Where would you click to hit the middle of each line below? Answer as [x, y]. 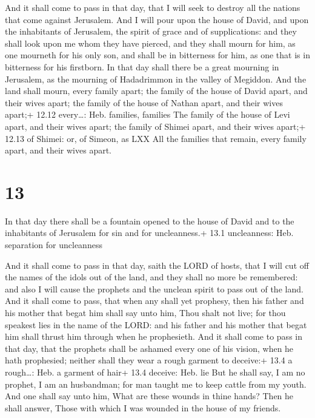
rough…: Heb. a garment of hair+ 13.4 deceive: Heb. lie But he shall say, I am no [155, 372]
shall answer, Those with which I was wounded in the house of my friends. [143, 407]
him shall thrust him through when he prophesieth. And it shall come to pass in [154, 336]
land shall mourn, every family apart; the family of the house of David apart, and [156, 91]
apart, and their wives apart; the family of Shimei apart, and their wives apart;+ [155, 126]
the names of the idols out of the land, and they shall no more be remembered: [151, 277]
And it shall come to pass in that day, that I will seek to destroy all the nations [153, 7]
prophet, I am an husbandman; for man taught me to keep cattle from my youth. [156, 384]
